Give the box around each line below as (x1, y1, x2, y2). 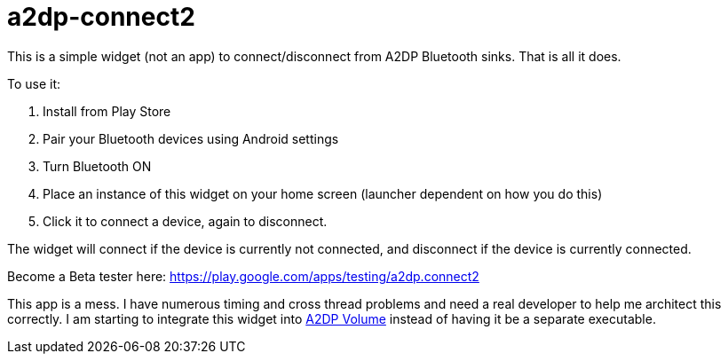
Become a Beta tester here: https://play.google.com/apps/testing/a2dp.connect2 (7, 268, 479, 284)
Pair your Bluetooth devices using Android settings (43, 130, 339, 146)
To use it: (7, 75, 61, 91)
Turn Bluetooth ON (43, 158, 152, 174)
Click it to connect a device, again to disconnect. (43, 213, 328, 229)
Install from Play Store (43, 103, 171, 119)
